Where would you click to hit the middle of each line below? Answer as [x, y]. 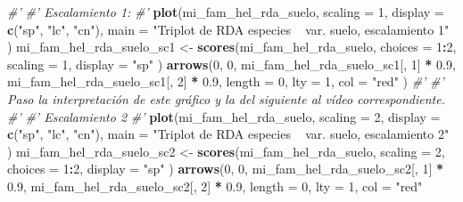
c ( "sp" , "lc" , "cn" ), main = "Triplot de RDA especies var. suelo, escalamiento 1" [228, 29]
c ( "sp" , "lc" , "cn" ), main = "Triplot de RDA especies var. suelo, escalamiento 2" [228, 134]
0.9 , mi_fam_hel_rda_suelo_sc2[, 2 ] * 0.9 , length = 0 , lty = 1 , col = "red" [215, 186]
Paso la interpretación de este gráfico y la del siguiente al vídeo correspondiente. [226, 98]
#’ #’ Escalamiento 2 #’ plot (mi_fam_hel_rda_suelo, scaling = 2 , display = [224, 116]
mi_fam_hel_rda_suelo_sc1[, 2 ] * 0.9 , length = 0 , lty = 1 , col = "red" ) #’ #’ [226, 81]
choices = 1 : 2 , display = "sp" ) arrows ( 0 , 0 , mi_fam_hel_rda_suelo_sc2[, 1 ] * [226, 169]
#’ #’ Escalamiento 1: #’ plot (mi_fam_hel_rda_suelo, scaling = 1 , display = [226, 12]
